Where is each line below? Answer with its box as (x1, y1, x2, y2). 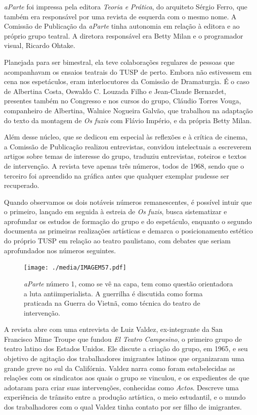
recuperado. (4, 180, 40, 190)
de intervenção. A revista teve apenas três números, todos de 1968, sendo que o (4, 160, 244, 171)
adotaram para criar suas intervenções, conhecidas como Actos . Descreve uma (4, 382, 239, 392)
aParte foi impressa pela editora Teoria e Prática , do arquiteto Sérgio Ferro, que (4, 1, 248, 11)
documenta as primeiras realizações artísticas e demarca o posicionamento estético (4, 226, 253, 236)
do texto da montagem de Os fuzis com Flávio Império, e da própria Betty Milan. (4, 115, 252, 125)
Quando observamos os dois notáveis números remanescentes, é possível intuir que (4, 196, 252, 207)
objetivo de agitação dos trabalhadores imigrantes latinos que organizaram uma (4, 353, 245, 364)
